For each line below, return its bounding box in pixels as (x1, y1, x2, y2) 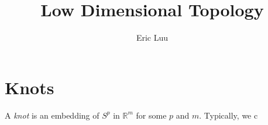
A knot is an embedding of (5, 109, 99, 121)
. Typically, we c (199, 109, 258, 121)
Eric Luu (136, 31, 169, 44)
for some (136, 109, 167, 121)
